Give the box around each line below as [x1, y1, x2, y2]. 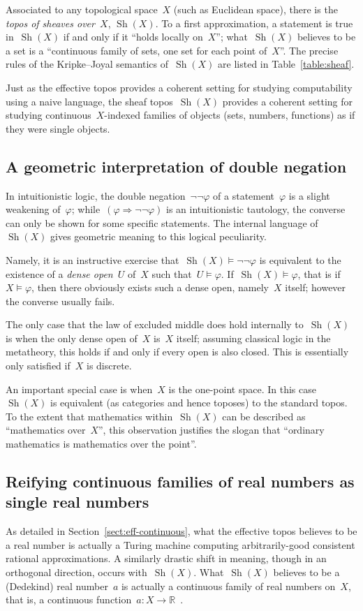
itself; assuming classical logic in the [176, 330, 331, 345]
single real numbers [6, 491, 149, 513]
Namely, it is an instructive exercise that [6, 252, 179, 267]
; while [71, 202, 101, 216]
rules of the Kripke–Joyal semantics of [6, 57, 169, 71]
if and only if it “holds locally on [63, 29, 203, 44]
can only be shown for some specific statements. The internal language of [6, 215, 318, 230]
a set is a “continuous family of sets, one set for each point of [6, 43, 267, 57]
